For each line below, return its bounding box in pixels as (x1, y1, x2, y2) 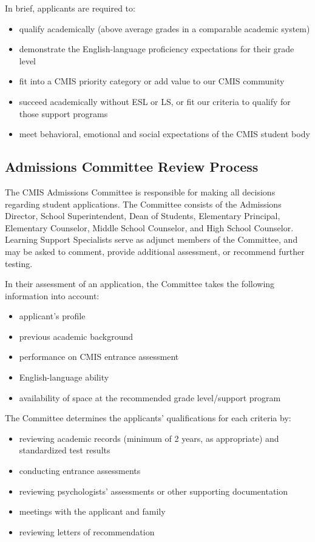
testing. (5, 257, 33, 269)
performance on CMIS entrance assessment (19, 350, 179, 363)
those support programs (19, 107, 108, 120)
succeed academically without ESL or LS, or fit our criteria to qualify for (19, 95, 291, 107)
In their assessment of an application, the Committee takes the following (5, 277, 275, 290)
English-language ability (19, 371, 109, 384)
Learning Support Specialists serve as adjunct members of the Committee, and (5, 233, 298, 246)
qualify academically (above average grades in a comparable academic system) (19, 22, 310, 35)
